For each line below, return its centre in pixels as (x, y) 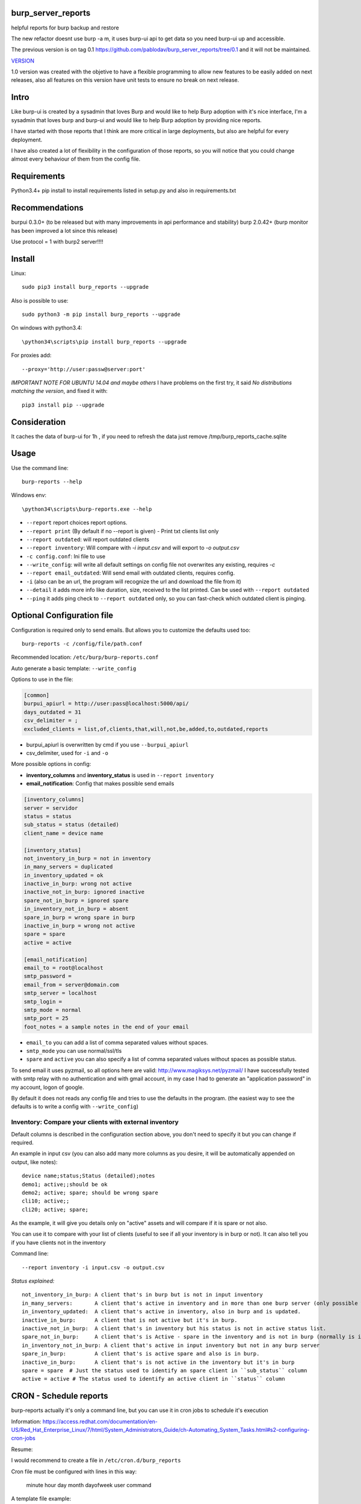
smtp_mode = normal (52, 1010)
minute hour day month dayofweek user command (89, 1485)
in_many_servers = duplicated (68, 867)
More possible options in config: (51, 764)
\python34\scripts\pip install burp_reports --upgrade (104, 342)
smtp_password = (48, 976)
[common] (37, 695)
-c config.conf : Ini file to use (66, 556)
